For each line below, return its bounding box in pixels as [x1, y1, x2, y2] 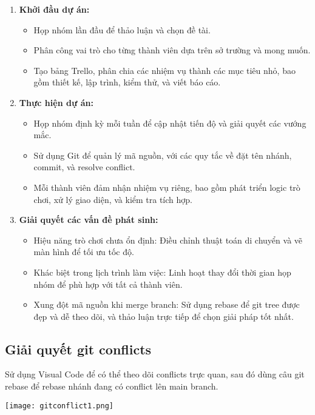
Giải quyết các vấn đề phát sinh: [19, 213, 158, 226]
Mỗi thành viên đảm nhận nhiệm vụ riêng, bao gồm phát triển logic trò [33, 181, 300, 193]
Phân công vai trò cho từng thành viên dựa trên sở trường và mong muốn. [33, 44, 311, 56]
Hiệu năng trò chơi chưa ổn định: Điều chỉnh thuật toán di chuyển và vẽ [33, 233, 303, 246]
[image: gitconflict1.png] [5, 401, 113, 410]
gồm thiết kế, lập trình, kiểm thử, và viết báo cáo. [33, 76, 221, 88]
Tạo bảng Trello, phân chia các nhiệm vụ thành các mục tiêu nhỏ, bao [33, 64, 296, 76]
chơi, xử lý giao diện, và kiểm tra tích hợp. [33, 193, 192, 205]
